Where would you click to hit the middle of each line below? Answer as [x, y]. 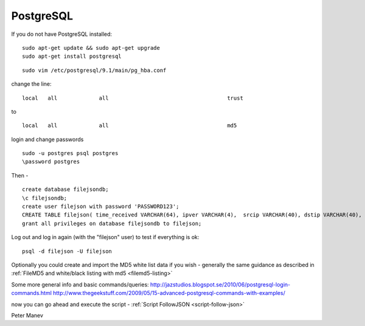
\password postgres [51, 162]
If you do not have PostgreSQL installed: [62, 34]
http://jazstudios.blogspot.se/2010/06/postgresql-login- [220, 284]
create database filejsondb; [65, 189]
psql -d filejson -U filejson [67, 251]
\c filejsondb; [45, 198]
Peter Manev [27, 315]
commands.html [31, 293]
